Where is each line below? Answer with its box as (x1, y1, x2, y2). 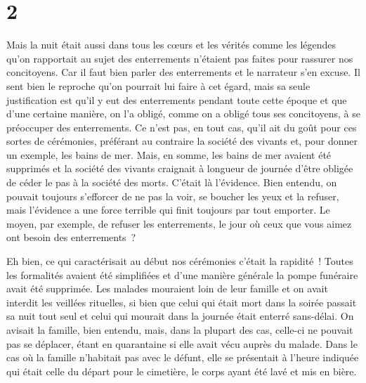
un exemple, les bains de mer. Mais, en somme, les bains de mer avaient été (6, 147, 332, 162)
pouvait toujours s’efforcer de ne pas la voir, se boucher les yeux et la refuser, (6, 188, 339, 203)
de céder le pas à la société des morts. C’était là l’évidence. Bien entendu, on (6, 175, 337, 190)
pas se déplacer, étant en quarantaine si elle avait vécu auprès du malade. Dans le (6, 336, 358, 351)
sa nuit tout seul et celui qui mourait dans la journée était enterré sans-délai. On (6, 309, 354, 323)
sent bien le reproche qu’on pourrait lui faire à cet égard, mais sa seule (6, 78, 311, 93)
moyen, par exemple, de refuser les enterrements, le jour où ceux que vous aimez (6, 216, 352, 231)
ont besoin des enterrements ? (6, 230, 136, 245)
